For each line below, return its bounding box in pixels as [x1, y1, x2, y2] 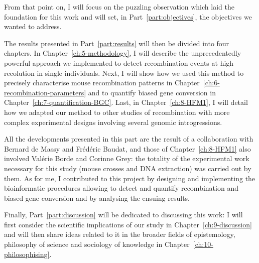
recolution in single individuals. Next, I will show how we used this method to [4, 67, 244, 78]
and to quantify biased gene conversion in [88, 87, 216, 97]
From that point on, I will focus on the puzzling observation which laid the [4, 2, 234, 12]
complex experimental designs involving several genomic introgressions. [4, 116, 222, 127]
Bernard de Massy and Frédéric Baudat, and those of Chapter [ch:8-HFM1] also [4, 143, 251, 154]
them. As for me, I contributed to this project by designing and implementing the [4, 173, 255, 183]
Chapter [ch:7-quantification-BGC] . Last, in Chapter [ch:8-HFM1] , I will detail [4, 97, 248, 107]
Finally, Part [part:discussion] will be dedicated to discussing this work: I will [4, 209, 243, 220]
